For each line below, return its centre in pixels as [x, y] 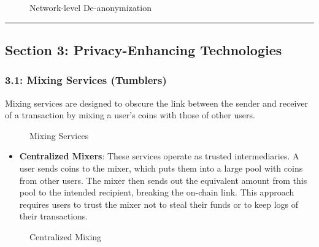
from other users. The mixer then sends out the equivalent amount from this [163, 180]
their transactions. [54, 216]
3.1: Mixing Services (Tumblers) [86, 80]
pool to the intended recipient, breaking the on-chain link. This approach [157, 192]
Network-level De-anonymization [90, 7]
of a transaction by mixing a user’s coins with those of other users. [130, 115]
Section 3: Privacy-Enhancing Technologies [144, 49]
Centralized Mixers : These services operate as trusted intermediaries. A [159, 156]
